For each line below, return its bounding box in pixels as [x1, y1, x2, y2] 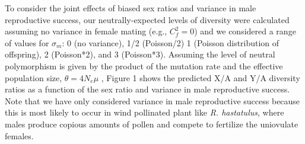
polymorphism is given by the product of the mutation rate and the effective [5, 59, 283, 72]
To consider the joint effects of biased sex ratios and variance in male [5, 2, 256, 14]
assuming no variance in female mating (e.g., [5, 25, 167, 37]
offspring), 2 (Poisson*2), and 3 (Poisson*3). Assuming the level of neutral [5, 48, 275, 60]
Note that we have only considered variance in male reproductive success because [5, 94, 300, 107]
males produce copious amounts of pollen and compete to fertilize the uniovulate [5, 117, 298, 130]
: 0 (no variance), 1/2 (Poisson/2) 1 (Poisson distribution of [62, 36, 279, 49]
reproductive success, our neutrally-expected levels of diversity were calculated [5, 13, 290, 25]
